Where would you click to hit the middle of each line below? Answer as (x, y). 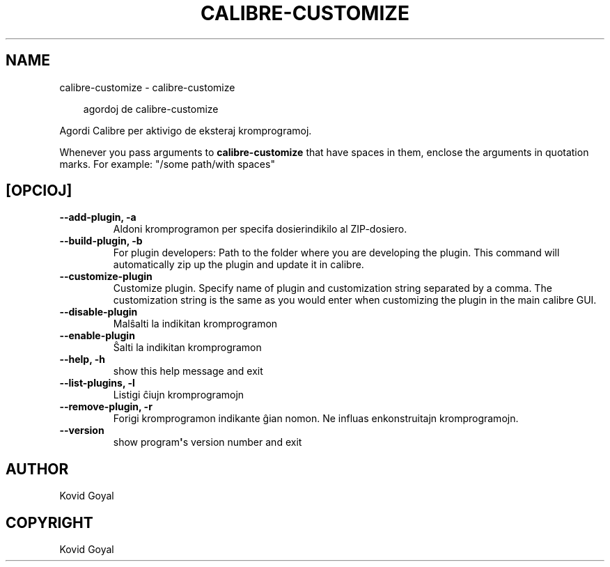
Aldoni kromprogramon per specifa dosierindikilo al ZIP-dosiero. (260, 229)
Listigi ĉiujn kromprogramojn (179, 395)
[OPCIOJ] (39, 191)
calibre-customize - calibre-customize (147, 87)
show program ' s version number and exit (208, 442)
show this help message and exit (188, 371)
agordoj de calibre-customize (151, 109)
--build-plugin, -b (101, 241)
